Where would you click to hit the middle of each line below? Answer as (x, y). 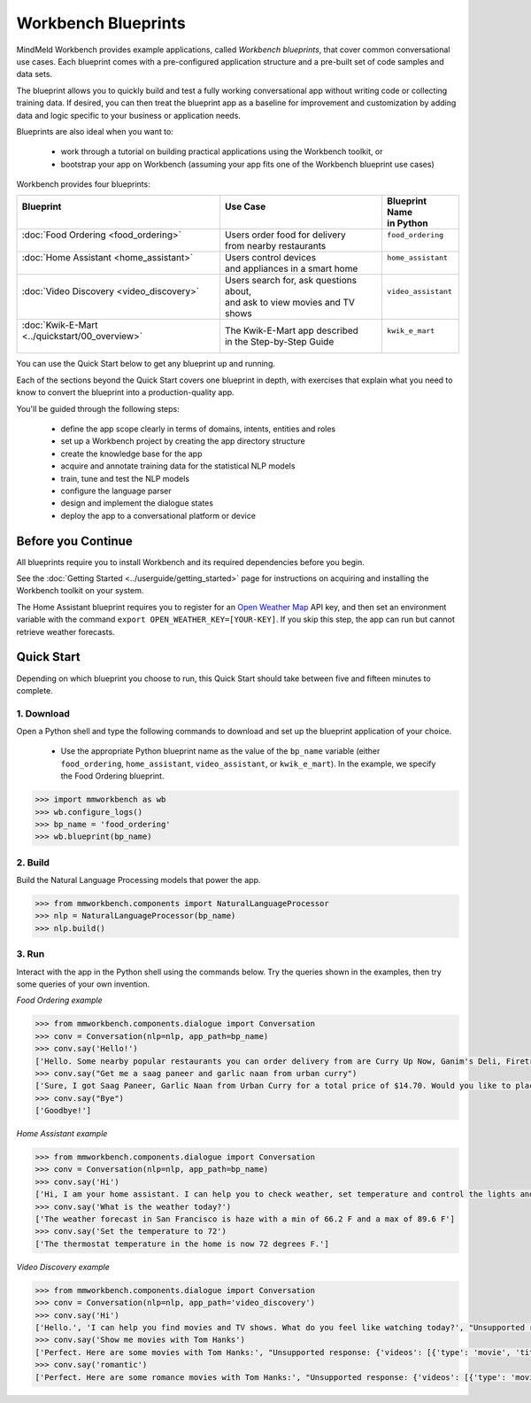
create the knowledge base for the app (131, 453)
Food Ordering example (59, 1000)
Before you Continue (74, 541)
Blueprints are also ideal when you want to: (95, 131)
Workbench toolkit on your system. (80, 591)
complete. (35, 690)
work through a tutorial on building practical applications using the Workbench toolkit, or (222, 151)
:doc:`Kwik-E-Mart (60, 325)
